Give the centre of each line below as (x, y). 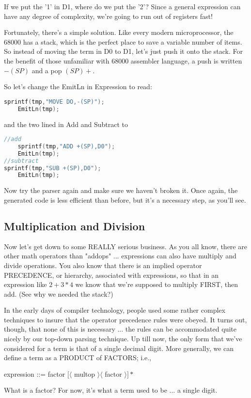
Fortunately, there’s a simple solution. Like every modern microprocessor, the (119, 32)
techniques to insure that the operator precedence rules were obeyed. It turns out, (125, 319)
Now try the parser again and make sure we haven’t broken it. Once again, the (121, 190)
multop (85, 374)
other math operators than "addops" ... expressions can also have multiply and (120, 256)
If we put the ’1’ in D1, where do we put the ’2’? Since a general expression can (122, 6)
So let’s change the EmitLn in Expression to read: (78, 87)
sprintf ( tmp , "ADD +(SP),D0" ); (66, 146)
